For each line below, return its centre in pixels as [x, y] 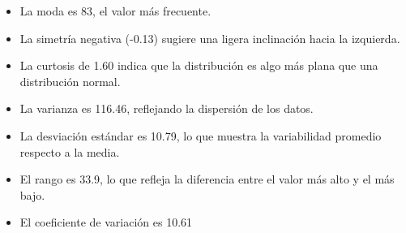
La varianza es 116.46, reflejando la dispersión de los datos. [167, 108]
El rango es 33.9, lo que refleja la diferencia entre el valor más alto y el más [207, 179]
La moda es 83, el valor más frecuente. [115, 11]
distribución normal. [70, 81]
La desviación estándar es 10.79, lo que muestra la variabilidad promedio [201, 135]
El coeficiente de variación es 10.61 [106, 222]
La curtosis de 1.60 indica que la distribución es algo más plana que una [199, 65]
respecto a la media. [70, 151]
